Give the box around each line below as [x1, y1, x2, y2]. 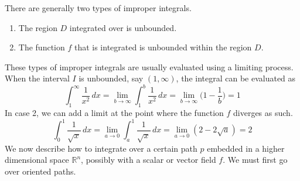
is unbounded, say [79, 72, 144, 84]
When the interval [5, 72, 70, 84]
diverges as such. [233, 107, 293, 119]
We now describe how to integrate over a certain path [5, 142, 197, 154]
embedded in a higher [207, 142, 285, 154]
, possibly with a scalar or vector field [81, 153, 216, 166]
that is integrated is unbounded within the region [74, 41, 252, 53]
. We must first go [223, 153, 288, 166]
